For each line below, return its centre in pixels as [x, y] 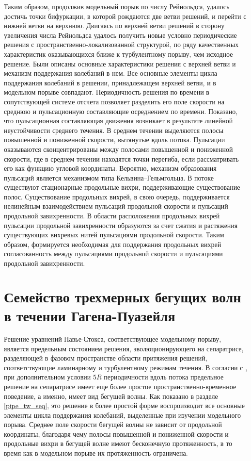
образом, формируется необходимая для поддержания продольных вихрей [113, 244]
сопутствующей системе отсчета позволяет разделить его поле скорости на [114, 101]
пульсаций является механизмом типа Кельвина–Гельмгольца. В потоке [109, 177]
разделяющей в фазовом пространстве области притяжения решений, [106, 358]
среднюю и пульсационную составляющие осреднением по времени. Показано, [121, 111]
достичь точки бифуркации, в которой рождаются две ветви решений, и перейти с [125, 16]
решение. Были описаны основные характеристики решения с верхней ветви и [120, 63]
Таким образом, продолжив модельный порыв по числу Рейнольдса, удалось [117, 6]
